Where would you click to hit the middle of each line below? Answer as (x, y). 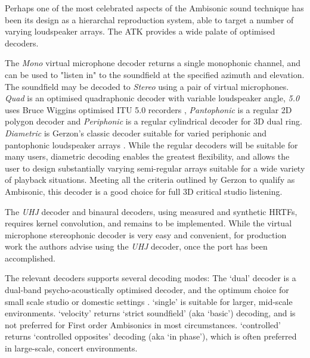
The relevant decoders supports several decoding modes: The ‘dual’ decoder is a (151, 278)
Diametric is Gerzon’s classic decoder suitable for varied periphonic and (136, 133)
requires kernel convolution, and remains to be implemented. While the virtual (148, 223)
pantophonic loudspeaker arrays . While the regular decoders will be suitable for (151, 144)
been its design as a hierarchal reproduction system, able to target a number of (149, 19)
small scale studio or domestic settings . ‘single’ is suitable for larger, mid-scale (149, 301)
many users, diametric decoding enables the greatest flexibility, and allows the (147, 156)
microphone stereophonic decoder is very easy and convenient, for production (146, 234)
